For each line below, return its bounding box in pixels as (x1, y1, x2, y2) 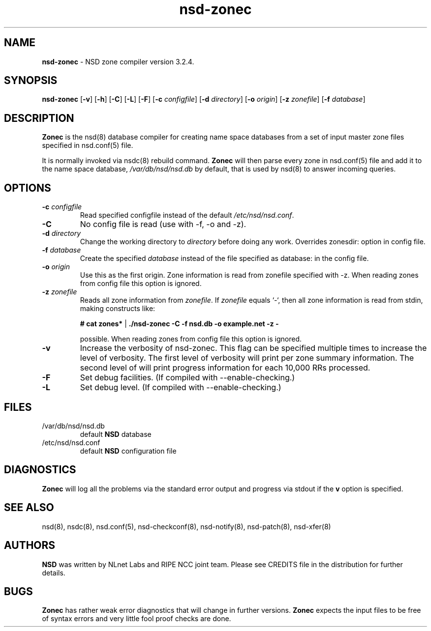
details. (42, 568, 65, 577)
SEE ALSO (4, 501, 54, 514)
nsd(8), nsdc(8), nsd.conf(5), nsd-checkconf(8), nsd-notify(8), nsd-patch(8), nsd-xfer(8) (42, 522, 331, 531)
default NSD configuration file (80, 446, 177, 455)
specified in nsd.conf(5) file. (42, 141, 133, 150)
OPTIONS (4, 181, 51, 194)
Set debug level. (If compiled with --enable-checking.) (80, 382, 281, 393)
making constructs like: (80, 304, 155, 313)
